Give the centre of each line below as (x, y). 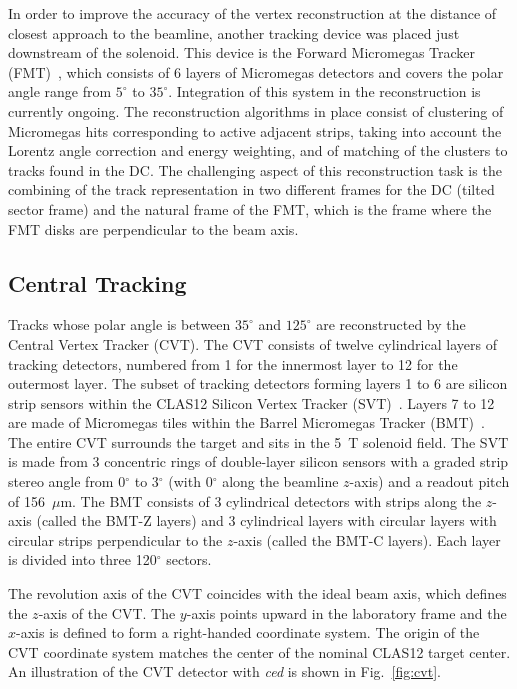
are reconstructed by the (391, 324)
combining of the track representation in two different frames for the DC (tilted (251, 189)
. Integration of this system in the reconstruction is (324, 91)
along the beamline (280, 481)
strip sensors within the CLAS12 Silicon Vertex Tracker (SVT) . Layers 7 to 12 (251, 402)
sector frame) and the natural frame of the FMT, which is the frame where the (250, 208)
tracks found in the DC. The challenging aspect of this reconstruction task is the (255, 169)
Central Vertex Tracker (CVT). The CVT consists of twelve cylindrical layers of (252, 343)
